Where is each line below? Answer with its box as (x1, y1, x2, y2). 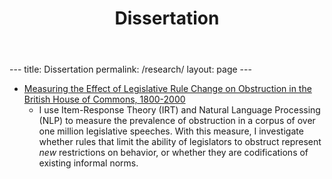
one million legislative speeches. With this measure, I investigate (38, 125, 304, 137)
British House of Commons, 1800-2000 (23, 93, 186, 106)
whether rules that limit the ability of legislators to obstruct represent (38, 136, 322, 148)
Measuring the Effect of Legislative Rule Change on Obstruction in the (23, 83, 312, 95)
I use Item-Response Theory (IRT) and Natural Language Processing (38, 104, 321, 116)
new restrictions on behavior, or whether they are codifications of (38, 147, 309, 159)
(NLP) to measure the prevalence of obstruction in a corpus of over (38, 115, 316, 127)
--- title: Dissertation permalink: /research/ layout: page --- (9, 63, 252, 76)
